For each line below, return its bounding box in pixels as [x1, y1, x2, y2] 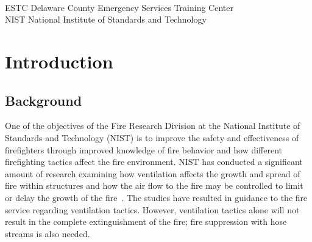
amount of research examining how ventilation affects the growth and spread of [5, 167, 300, 180]
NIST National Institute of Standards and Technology [5, 13, 207, 26]
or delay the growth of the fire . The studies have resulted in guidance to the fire [5, 191, 308, 204]
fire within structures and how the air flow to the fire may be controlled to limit [5, 179, 303, 192]
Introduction [5, 48, 113, 73]
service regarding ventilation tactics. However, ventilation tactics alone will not [5, 203, 300, 216]
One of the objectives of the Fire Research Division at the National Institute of [5, 119, 300, 132]
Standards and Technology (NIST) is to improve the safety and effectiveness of [5, 131, 299, 144]
